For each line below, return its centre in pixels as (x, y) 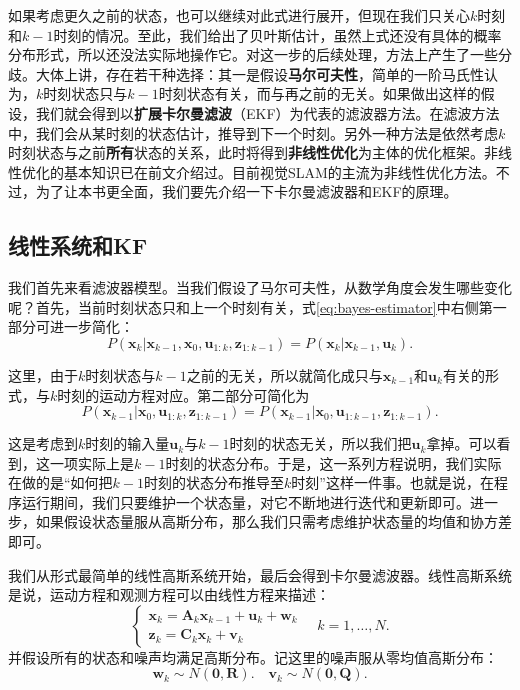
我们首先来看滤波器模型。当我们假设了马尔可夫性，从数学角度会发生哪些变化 (260, 287)
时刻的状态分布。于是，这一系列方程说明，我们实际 (333, 462)
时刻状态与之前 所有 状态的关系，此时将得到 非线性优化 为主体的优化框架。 (246, 152)
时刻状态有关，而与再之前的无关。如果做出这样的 (319, 93)
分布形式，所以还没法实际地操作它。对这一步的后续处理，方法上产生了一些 (253, 54)
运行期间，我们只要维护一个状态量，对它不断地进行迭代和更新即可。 (245, 501)
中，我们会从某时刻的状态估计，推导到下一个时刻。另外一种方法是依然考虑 (253, 132)
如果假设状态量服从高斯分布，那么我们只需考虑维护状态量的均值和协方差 (273, 521)
